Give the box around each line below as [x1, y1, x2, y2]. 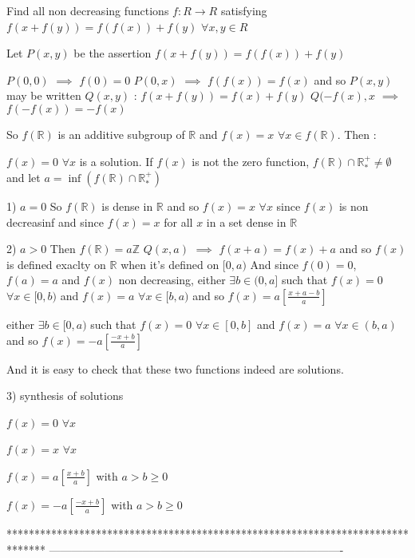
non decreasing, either [118, 271, 226, 288]
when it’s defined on [121, 255, 219, 272]
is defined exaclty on [6, 255, 106, 272]
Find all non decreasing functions [6, 2, 169, 18]
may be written [6, 87, 81, 104]
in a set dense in [206, 213, 287, 230]
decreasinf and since [6, 213, 104, 230]
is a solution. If [79, 152, 153, 169]
